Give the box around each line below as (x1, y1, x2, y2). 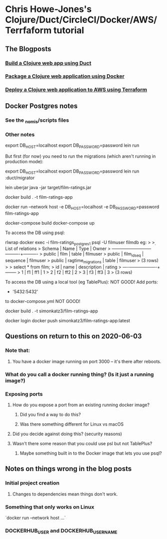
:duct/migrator (5, 175, 35, 181)
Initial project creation (5, 480, 60, 487)
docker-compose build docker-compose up (5, 220, 95, 226)
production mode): (5, 159, 43, 165)
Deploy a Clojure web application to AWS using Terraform (5, 86, 148, 93)
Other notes (5, 131, 35, 138)
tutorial (53, 25, 84, 36)
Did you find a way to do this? (19, 411, 81, 417)
